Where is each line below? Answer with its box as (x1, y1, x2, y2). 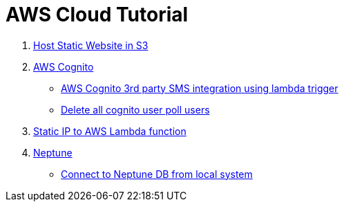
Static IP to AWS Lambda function (33, 125, 187, 137)
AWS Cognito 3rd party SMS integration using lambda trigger (61, 82, 338, 94)
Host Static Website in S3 (33, 39, 149, 51)
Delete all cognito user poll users (61, 103, 210, 116)
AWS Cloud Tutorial (6, 3, 189, 26)
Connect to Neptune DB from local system (61, 168, 253, 180)
